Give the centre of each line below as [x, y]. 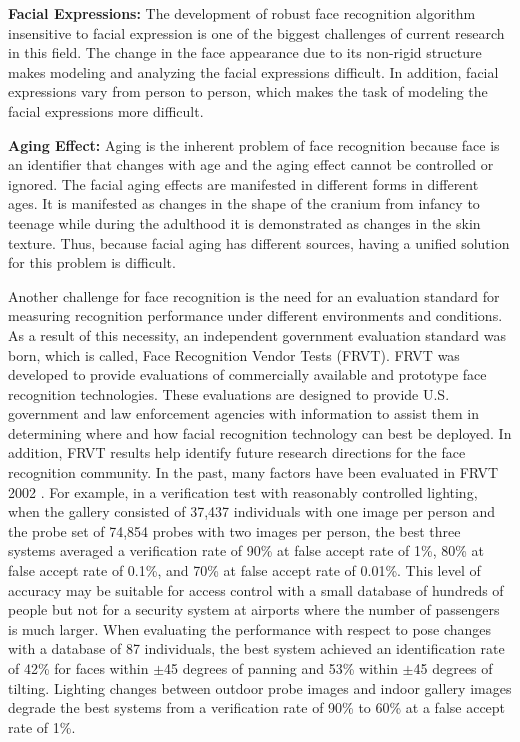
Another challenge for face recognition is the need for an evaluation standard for [254, 295]
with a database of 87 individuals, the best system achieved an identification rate [256, 648]
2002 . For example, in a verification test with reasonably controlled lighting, [243, 491]
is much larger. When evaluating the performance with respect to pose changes [250, 628]
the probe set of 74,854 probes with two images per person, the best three [234, 530]
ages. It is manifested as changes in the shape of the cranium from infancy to [244, 203]
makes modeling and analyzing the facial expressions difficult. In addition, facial [253, 71]
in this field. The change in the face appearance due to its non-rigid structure [245, 52]
